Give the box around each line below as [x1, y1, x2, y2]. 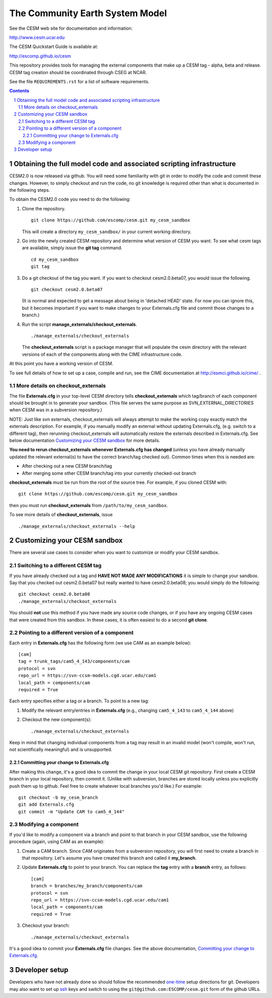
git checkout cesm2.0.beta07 [31, 287, 103, 292]
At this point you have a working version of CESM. [9, 361, 113, 367]
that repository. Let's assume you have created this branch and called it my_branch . [22, 855, 197, 861]
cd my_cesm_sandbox [31, 256, 79, 262]
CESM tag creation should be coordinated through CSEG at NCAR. [9, 69, 147, 75]
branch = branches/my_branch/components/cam [31, 883, 143, 889]
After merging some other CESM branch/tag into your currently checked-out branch [22, 470, 196, 476]
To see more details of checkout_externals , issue [9, 512, 113, 518]
